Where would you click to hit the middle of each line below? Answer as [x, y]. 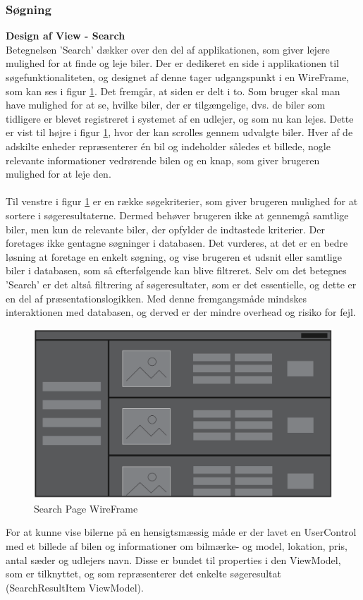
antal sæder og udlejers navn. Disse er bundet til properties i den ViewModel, [173, 559]
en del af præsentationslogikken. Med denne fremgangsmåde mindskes [156, 298]
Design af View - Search [66, 36]
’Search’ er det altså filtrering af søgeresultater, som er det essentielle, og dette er [181, 284]
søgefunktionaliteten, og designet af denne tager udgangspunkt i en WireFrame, [178, 77]
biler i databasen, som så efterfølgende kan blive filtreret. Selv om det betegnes [176, 270]
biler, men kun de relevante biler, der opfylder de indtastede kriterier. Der [165, 229]
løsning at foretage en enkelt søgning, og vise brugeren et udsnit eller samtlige [174, 256]
